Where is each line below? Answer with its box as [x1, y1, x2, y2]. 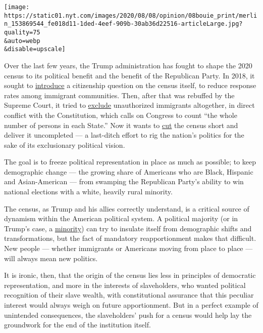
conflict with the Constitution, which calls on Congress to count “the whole [4, 109, 237, 120]
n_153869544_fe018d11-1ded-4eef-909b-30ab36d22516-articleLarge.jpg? [4, 20, 243, 28]
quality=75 [4, 28, 40, 36]
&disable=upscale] [4, 46, 66, 53]
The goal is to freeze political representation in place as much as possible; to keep [4, 156, 256, 167]
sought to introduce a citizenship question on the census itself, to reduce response [4, 80, 256, 91]
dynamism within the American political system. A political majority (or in [4, 213, 238, 224]
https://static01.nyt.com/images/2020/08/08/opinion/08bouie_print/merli [4, 12, 257, 19]
